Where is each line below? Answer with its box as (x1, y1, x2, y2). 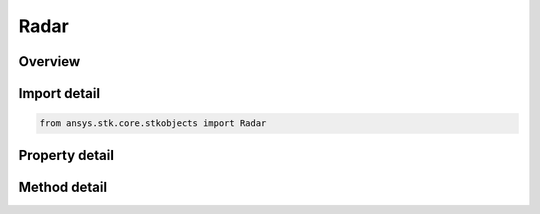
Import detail (18, 85, 100, 102)
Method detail (18, 178, 108, 195)
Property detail (18, 146, 115, 164)
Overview (18, 53, 81, 70)
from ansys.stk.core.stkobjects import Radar (39, 118, 267, 129)
